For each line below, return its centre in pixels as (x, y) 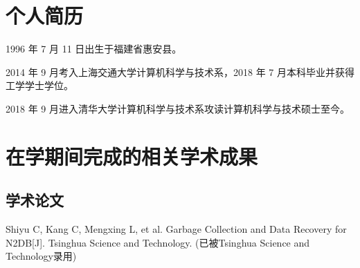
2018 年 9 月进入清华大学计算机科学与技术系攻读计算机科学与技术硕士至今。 (178, 108)
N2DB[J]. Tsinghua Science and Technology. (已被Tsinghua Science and (158, 242)
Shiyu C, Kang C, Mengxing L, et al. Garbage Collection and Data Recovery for (176, 229)
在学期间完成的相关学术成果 (132, 156)
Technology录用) (41, 256)
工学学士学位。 (39, 85)
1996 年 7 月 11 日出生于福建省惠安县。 (94, 49)
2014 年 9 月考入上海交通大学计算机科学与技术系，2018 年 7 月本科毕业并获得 (180, 71)
